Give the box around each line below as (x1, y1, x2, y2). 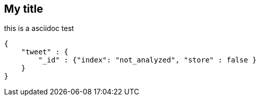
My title (4, 3, 43, 15)
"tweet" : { (21, 48, 69, 56)
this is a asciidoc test (4, 24, 74, 33)
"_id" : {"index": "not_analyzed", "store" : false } (38, 56, 257, 64)
